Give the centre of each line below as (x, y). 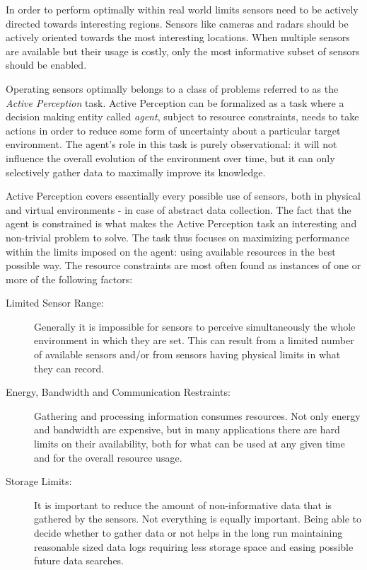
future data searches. (79, 560)
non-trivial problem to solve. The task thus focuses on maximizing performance (177, 237)
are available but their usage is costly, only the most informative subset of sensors (183, 51)
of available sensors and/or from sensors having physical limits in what (187, 354)
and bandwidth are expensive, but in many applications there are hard (187, 429)
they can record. (69, 368)
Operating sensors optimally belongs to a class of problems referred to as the (172, 88)
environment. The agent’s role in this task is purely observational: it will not (171, 144)
